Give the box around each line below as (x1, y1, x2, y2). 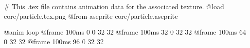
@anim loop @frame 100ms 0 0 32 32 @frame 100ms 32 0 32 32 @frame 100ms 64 (4, 27, 247, 37)
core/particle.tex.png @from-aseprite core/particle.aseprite (4, 11, 178, 21)
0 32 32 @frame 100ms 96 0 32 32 (4, 36, 104, 46)
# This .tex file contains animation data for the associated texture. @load (4, 1, 224, 11)
